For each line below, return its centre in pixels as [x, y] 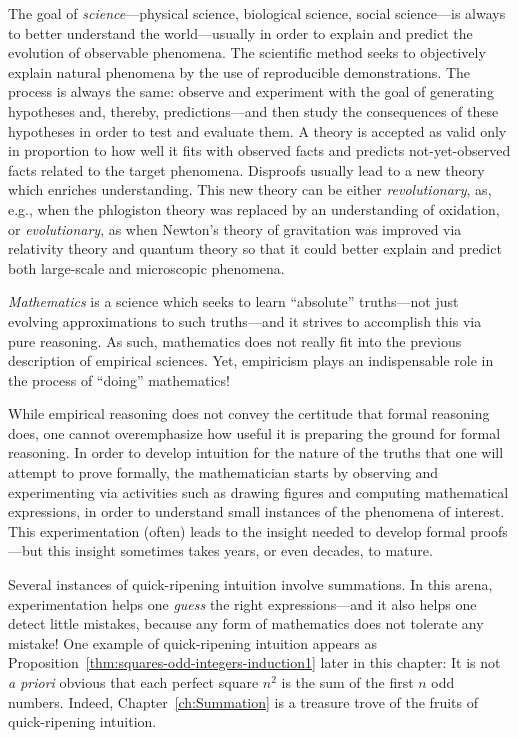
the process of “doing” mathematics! [119, 379]
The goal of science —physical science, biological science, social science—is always [257, 13]
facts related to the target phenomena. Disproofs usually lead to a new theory [246, 169]
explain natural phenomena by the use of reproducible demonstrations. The [239, 71]
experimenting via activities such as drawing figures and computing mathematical [258, 491]
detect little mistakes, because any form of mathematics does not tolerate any [246, 623]
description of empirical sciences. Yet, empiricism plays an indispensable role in [251, 360]
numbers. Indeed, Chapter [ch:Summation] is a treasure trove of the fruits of [243, 701]
